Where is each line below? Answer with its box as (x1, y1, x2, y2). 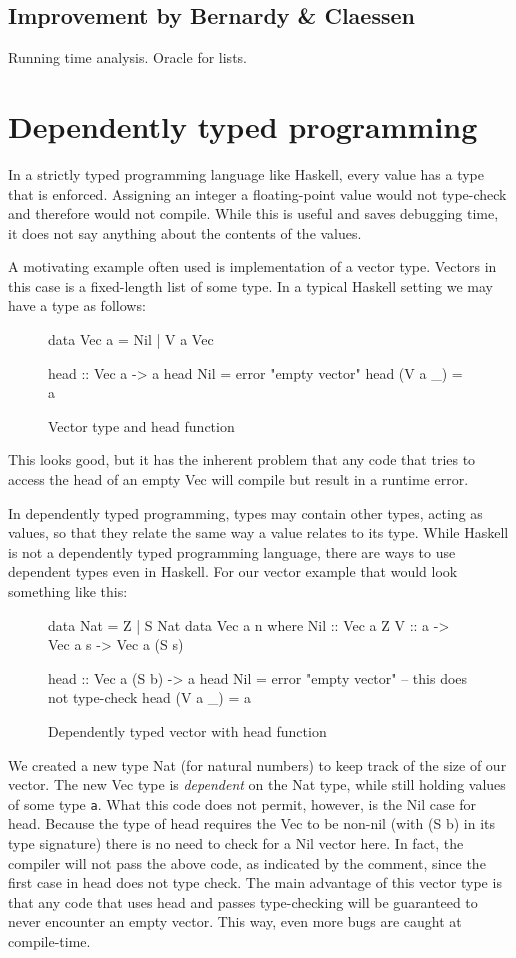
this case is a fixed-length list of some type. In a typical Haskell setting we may (8, 275, 494, 296)
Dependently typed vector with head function (48, 720, 327, 741)
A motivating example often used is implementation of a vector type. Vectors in (8, 256, 497, 277)
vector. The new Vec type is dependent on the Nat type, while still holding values (8, 774, 506, 795)
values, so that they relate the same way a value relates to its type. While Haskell (8, 522, 509, 543)
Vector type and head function (48, 415, 235, 436)
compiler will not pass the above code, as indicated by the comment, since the (8, 852, 486, 873)
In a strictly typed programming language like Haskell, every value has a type (8, 163, 484, 184)
